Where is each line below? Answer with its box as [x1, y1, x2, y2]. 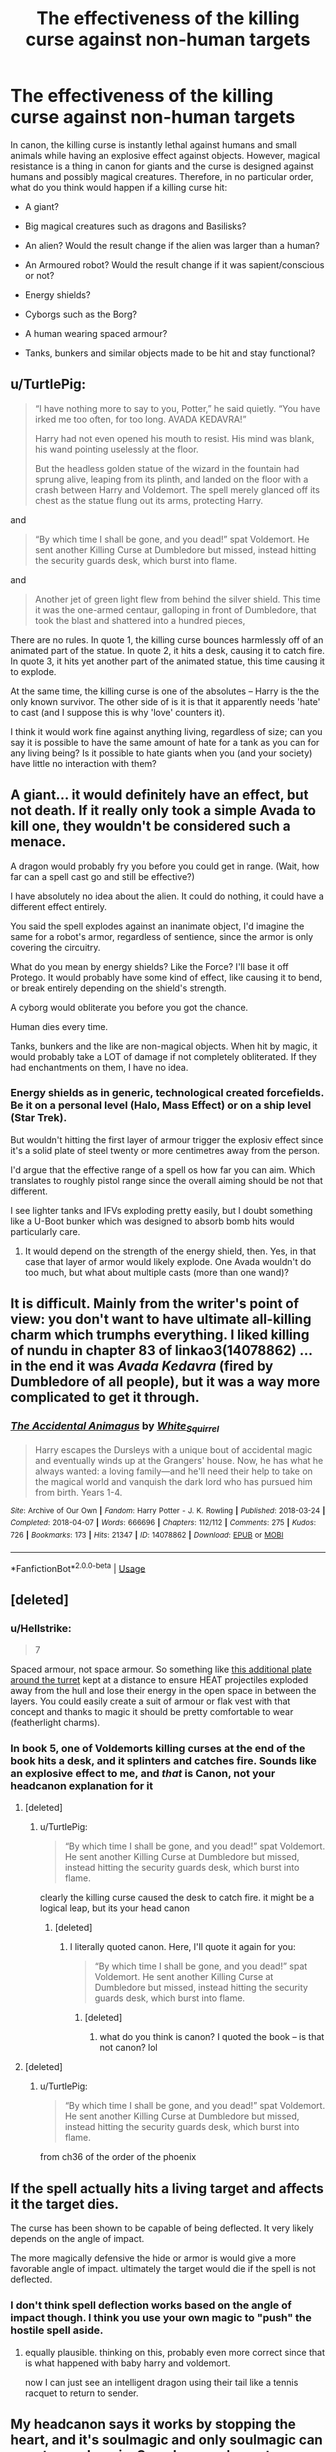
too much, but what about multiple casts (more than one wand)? [24, 1266, 290, 1278]
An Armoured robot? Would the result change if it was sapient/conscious [24, 258, 325, 271]
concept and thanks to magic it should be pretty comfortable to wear [10, 1706, 294, 1718]
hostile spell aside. [10, 2323, 104, 2337]
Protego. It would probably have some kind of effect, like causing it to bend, [10, 971, 323, 983]
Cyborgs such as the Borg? [24, 308, 138, 320]
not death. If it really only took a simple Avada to [10, 802, 317, 819]
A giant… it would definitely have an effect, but [10, 787, 309, 804]
